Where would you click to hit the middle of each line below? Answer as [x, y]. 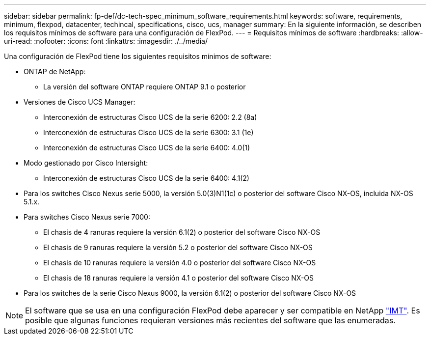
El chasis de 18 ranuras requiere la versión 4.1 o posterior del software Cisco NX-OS [179, 278]
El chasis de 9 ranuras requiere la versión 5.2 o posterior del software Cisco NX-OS [178, 247]
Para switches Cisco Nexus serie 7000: [87, 217]
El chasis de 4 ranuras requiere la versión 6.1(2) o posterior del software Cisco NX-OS [182, 232]
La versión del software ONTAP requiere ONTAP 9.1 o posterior [145, 87]
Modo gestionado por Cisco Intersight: [86, 163]
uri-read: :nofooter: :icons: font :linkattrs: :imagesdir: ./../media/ [106, 41]
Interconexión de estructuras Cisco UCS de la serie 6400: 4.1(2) [146, 178]
